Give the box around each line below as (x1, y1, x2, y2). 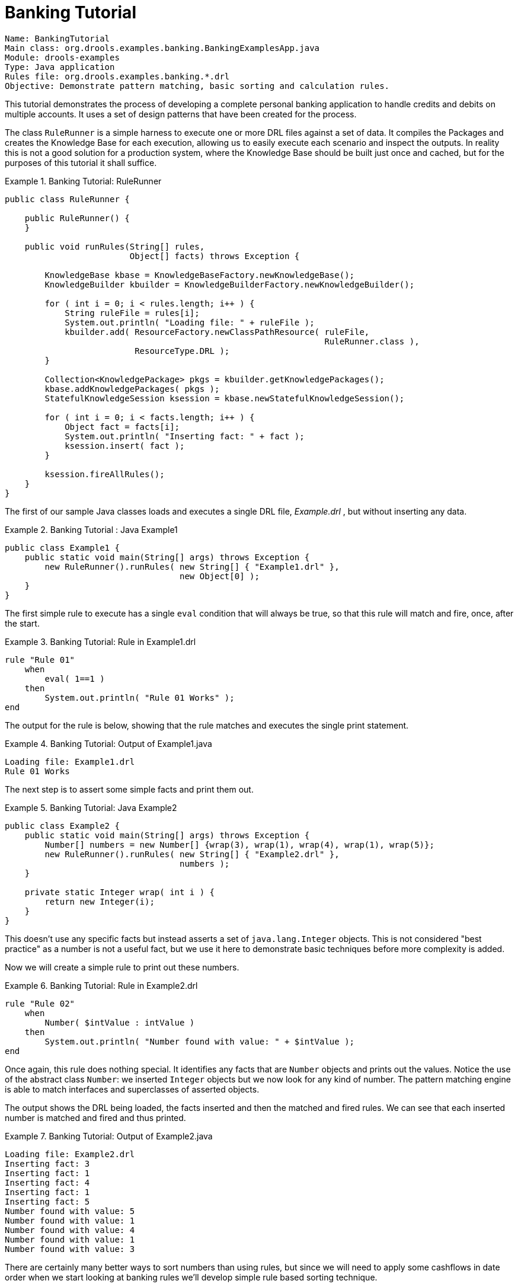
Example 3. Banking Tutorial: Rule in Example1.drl (5, 636, 196, 647)
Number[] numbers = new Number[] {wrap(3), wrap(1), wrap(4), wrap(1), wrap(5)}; (44, 839, 434, 850)
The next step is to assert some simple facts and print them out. (5, 784, 254, 794)
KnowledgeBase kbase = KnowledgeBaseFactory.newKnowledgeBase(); (44, 270, 355, 280)
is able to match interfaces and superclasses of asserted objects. (5, 1084, 260, 1094)
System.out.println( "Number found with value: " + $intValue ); (44, 1036, 355, 1046)
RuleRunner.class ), (324, 336, 420, 346)
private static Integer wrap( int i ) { (24, 887, 215, 897)
